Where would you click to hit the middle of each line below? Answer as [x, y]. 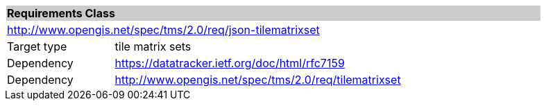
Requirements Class [61, 13]
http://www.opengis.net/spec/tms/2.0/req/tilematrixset [258, 80]
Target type [37, 46]
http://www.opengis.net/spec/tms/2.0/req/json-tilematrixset [163, 30]
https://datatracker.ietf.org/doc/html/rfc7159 [230, 63]
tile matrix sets [153, 46]
